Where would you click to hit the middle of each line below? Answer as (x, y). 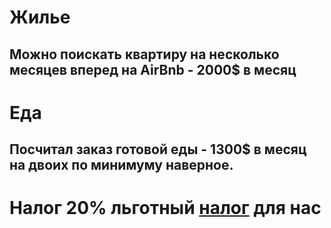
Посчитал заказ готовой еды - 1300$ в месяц (158, 149)
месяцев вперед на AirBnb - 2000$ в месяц (153, 69)
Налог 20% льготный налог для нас (165, 208)
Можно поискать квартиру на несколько (144, 54)
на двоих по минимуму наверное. (121, 165)
